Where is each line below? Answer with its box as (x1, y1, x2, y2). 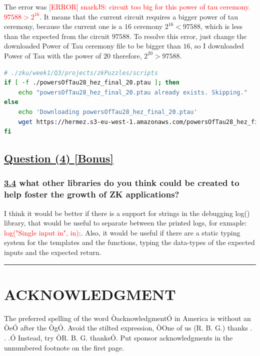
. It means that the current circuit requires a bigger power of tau (39, 11, 238, 21)
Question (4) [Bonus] (4, 150, 114, 166)
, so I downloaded (190, 40, 244, 51)
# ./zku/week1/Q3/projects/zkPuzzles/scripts (4, 69, 158, 76)
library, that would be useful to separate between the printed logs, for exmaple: (4, 217, 247, 228)
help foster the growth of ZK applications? (4, 188, 179, 200)
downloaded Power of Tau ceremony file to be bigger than (4, 40, 181, 51)
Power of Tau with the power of (4, 50, 101, 60)
